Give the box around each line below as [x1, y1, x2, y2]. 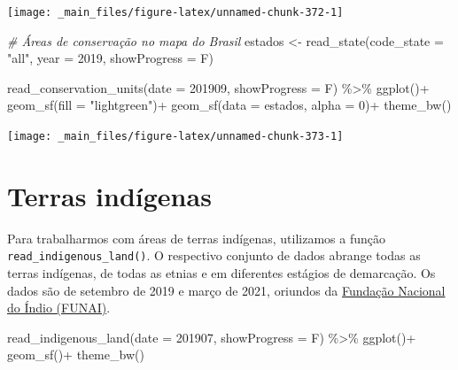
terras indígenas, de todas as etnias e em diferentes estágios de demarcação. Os [7, 264, 436, 282]
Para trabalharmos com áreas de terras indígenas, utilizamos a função [7, 228, 386, 247]
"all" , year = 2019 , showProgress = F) [7, 49, 213, 67]
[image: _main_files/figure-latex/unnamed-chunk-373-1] [7, 130, 344, 143]
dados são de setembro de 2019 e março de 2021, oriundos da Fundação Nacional [7, 281, 446, 299]
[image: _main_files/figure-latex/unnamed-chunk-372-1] [7, 6, 344, 19]
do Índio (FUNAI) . [7, 298, 111, 317]
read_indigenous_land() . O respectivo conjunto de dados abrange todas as [7, 246, 421, 265]
